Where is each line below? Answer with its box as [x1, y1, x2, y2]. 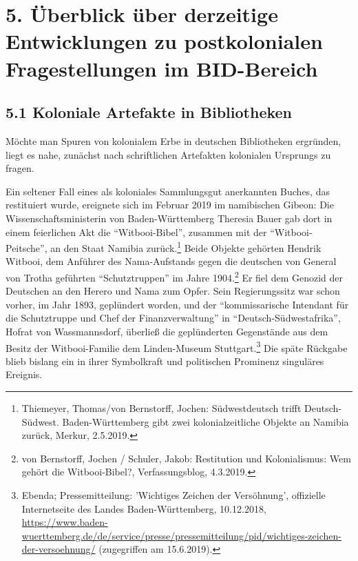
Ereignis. [6, 367, 43, 382]
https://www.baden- [21, 515, 108, 529]
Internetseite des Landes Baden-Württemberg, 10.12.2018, [21, 501, 266, 515]
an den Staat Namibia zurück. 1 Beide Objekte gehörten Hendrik [50, 239, 322, 255]
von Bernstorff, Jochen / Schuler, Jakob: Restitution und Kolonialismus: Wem [21, 451, 351, 465]
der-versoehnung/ [21, 542, 96, 556]
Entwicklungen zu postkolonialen [6, 27, 323, 55]
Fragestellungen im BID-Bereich [6, 54, 318, 82]
